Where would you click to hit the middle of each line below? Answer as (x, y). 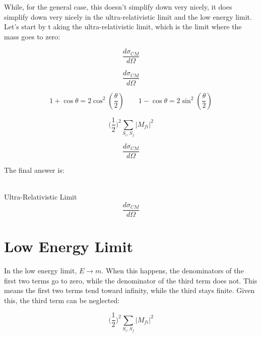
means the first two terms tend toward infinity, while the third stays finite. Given (129, 290)
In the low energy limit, (41, 270)
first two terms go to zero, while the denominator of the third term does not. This (131, 280)
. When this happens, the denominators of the (173, 270)
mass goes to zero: (32, 36)
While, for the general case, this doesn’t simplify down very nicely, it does (118, 7)
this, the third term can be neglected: (62, 300)
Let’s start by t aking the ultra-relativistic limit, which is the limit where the (123, 27)
